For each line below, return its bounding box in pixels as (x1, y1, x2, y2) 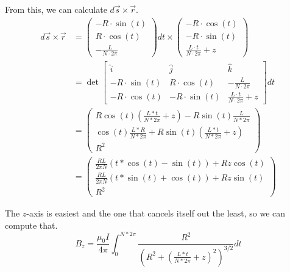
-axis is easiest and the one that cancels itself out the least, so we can (26, 207, 286, 220)
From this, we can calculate (5, 3, 107, 15)
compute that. (5, 218, 58, 231)
